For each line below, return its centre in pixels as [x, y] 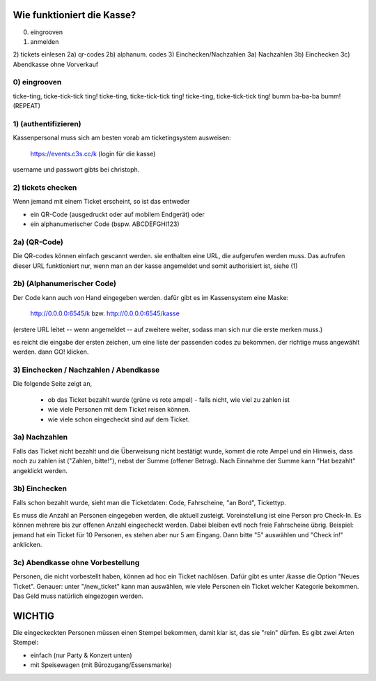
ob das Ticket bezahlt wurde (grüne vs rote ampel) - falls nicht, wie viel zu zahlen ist [169, 399]
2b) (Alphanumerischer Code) [64, 284]
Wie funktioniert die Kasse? [75, 15]
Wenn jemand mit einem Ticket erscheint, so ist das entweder [101, 202]
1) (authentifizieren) [47, 124]
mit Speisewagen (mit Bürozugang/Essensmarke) [101, 665]
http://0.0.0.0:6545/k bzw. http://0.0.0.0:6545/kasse [105, 313]
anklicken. [28, 545]
